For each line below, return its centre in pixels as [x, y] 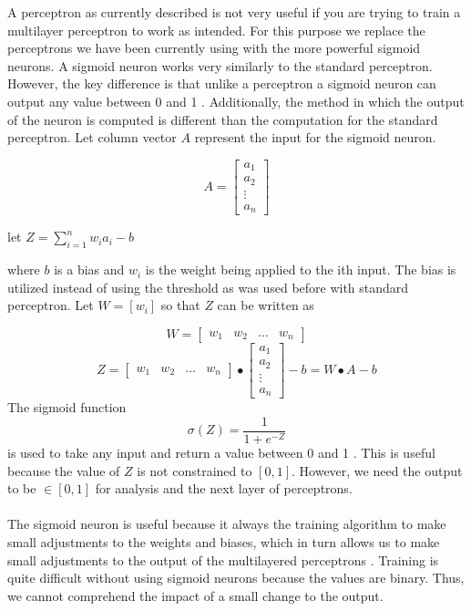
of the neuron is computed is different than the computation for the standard [223, 119]
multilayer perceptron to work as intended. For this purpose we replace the [216, 30]
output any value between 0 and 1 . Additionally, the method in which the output [236, 101]
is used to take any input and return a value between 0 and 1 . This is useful [221, 452]
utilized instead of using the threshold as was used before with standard [208, 287]
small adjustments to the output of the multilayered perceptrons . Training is [223, 559]
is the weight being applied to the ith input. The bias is [301, 269]
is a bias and [89, 269]
